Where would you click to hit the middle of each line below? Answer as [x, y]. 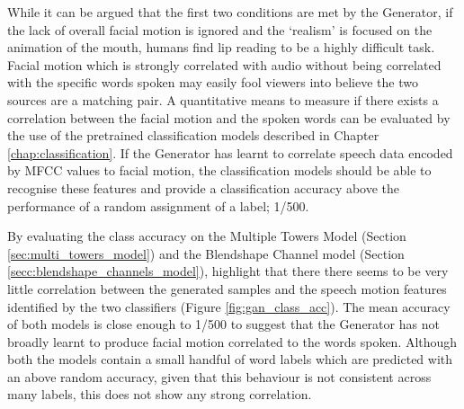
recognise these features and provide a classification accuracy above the [204, 187]
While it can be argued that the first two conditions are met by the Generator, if [230, 12]
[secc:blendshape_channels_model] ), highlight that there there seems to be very [228, 271]
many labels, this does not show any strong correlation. [160, 394]
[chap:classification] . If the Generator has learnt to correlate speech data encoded [230, 152]
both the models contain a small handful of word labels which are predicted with [230, 359]
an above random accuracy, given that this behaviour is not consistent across [219, 376]
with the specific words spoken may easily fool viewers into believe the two [213, 82]
